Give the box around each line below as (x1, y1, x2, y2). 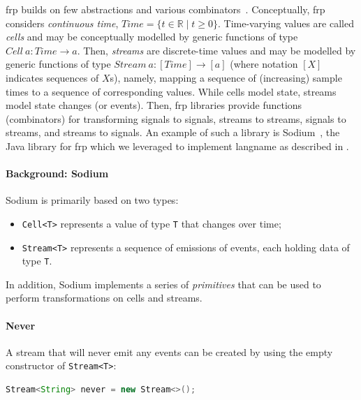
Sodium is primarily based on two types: (6, 193, 179, 207)
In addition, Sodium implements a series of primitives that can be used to (6, 276, 321, 291)
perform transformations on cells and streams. (6, 290, 202, 305)
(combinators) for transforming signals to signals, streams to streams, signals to (6, 111, 346, 126)
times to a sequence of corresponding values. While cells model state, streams (6, 84, 337, 98)
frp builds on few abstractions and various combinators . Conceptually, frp (6, 2, 325, 16)
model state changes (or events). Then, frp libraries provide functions (6, 98, 302, 112)
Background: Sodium (6, 166, 109, 181)
